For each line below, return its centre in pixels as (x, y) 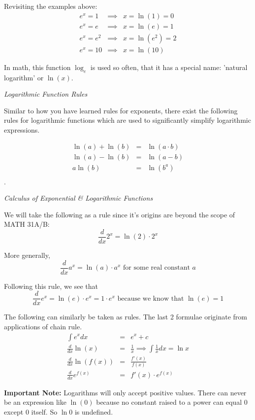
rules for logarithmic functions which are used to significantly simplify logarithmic (127, 120)
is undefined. (94, 411)
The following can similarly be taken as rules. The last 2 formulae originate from (126, 317)
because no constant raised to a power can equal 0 (172, 402)
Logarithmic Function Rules (46, 94)
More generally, (27, 255)
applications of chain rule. (43, 326)
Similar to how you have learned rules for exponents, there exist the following (121, 110)
